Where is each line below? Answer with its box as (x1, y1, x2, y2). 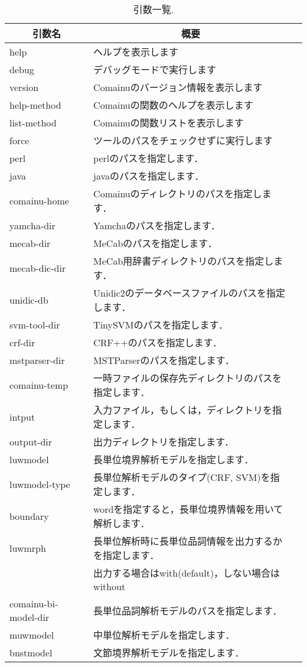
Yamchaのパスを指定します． (93, 219, 220, 232)
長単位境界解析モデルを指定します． (93, 453, 254, 466)
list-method (9, 115, 57, 129)
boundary (9, 509, 49, 523)
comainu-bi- (9, 597, 58, 610)
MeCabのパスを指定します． (93, 236, 217, 250)
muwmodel (9, 627, 54, 642)
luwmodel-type (9, 477, 70, 491)
